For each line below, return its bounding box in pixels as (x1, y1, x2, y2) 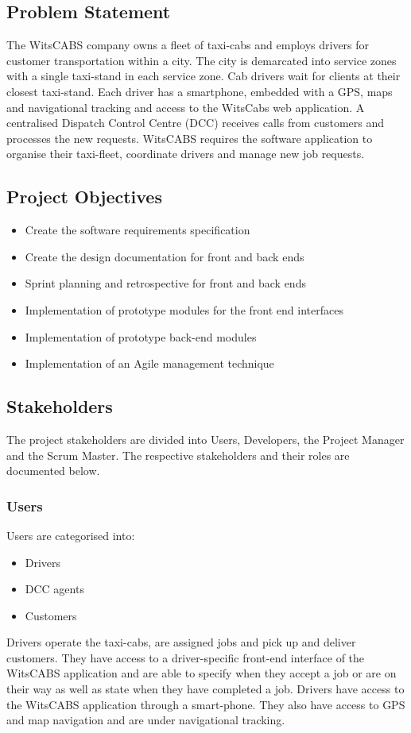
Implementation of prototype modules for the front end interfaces (25, 301, 343, 318)
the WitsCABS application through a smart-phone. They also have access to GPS (6, 696, 405, 712)
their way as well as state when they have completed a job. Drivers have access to (6, 681, 405, 697)
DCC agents (25, 581, 84, 597)
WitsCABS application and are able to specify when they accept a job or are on (6, 665, 397, 681)
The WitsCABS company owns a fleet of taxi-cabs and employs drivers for (6, 37, 370, 53)
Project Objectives (6, 184, 162, 209)
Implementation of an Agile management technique (25, 355, 274, 372)
